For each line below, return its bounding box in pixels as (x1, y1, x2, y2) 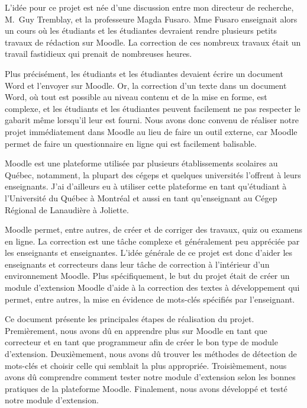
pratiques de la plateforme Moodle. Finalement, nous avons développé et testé (5, 382, 287, 394)
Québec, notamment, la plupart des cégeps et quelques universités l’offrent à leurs (5, 168, 301, 181)
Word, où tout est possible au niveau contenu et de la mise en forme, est (5, 91, 267, 103)
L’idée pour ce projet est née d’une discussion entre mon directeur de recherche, (5, 1, 294, 13)
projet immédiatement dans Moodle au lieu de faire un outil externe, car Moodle (5, 125, 298, 137)
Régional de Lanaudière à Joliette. (5, 203, 129, 216)
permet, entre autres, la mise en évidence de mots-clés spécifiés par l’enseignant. (5, 293, 295, 305)
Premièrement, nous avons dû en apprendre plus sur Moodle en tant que (5, 324, 267, 336)
